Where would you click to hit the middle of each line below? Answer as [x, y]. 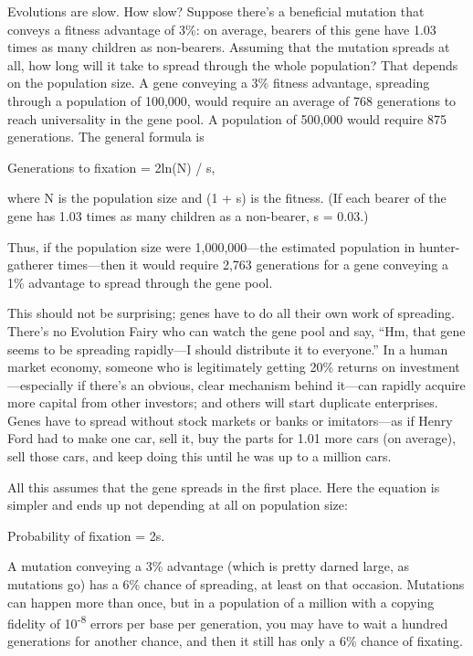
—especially [41, 384]
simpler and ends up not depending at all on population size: [178, 505]
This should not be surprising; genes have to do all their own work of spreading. [231, 313]
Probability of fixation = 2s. [86, 535]
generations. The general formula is [106, 137]
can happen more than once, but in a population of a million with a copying [221, 602]
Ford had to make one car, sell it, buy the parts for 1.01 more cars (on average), [232, 438]
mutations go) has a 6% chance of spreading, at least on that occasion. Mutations [236, 584]
